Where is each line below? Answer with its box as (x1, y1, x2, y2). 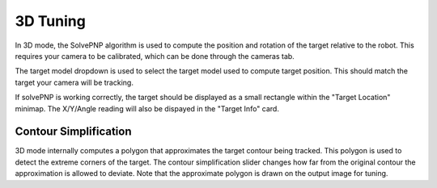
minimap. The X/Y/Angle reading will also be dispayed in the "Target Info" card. (15, 103, 279, 113)
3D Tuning (15, 12, 87, 30)
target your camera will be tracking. (15, 77, 134, 87)
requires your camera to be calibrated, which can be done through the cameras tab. (15, 51, 295, 61)
